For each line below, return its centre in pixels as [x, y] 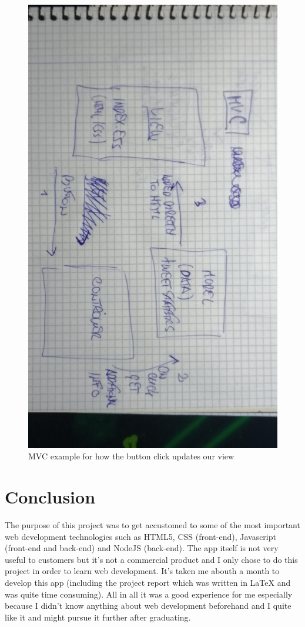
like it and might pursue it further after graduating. [98, 617]
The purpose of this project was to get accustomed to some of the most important [152, 525]
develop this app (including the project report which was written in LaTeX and [148, 583]
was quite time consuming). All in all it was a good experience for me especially [149, 594]
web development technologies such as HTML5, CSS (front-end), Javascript [140, 536]
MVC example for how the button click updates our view [131, 456]
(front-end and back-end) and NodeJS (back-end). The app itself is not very [142, 548]
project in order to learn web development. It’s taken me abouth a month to [142, 571]
